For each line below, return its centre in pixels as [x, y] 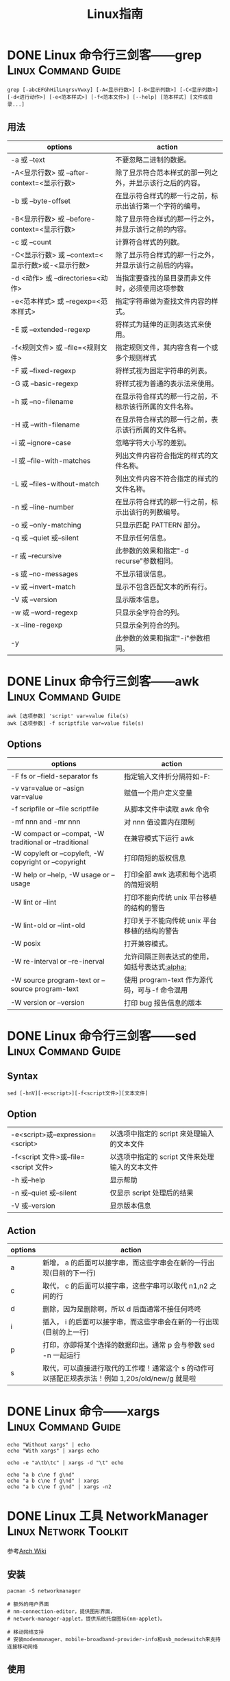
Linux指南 [115, 14]
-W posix [26, 943]
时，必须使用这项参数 [150, 288]
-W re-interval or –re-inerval [57, 961]
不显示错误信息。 [143, 573]
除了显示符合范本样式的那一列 [163, 172]
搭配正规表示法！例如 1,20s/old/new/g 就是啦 [123, 1379]
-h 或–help [28, 1180]
